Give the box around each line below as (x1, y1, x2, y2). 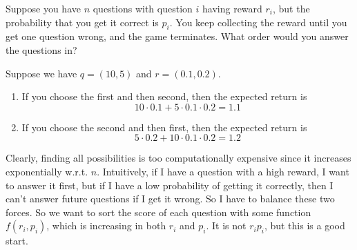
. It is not (206, 218, 247, 233)
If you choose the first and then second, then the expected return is (21, 89, 307, 104)
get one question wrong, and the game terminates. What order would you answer (6, 29, 349, 44)
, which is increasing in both (46, 218, 166, 233)
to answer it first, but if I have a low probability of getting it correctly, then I (6, 177, 334, 192)
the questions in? (6, 42, 77, 57)
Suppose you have (6, 1, 81, 15)
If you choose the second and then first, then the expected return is (21, 119, 307, 134)
